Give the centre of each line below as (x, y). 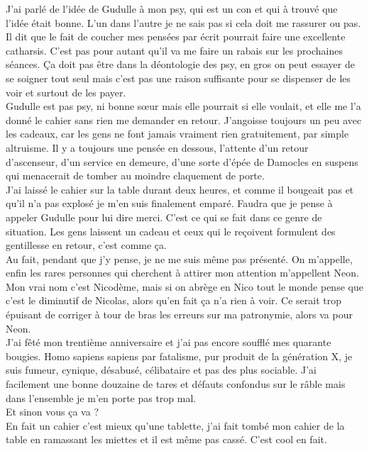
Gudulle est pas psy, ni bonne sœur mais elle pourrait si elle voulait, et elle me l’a (183, 106)
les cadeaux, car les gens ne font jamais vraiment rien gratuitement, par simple (177, 134)
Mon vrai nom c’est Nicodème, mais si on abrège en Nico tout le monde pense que (184, 286)
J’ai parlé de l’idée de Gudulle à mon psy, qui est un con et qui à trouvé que (172, 9)
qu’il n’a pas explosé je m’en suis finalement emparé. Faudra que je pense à (169, 203)
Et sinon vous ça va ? (52, 412)
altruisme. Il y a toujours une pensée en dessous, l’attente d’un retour (157, 147)
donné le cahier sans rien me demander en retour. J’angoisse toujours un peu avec (184, 119)
